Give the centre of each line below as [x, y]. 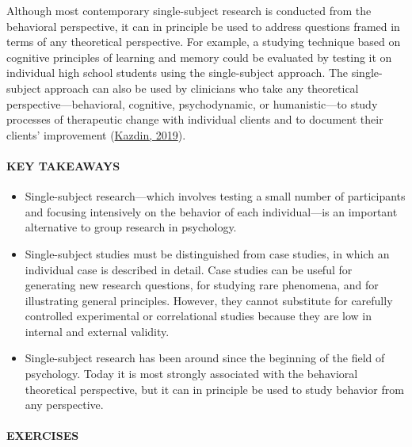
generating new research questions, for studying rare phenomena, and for [202, 285]
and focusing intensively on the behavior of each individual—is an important [211, 211]
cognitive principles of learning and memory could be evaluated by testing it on [199, 57]
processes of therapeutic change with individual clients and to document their [195, 119]
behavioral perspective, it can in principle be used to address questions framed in [203, 26]
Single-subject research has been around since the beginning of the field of [205, 358]
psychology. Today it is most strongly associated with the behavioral [191, 374]
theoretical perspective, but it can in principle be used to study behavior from [214, 389]
